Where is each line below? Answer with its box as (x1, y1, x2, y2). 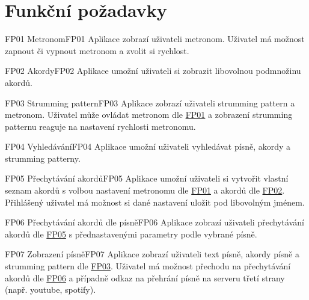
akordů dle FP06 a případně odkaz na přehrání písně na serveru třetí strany (5, 271, 285, 284)
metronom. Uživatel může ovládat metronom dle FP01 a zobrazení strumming (5, 108, 293, 121)
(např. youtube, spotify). (5, 283, 96, 296)
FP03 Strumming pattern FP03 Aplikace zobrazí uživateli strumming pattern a (5, 96, 295, 109)
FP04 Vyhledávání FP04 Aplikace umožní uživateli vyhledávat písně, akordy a (5, 140, 291, 153)
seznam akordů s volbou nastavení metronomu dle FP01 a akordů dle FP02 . (5, 184, 285, 197)
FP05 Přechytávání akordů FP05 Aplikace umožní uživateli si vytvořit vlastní (5, 172, 289, 185)
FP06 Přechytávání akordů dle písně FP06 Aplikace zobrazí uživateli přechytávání (5, 216, 304, 228)
